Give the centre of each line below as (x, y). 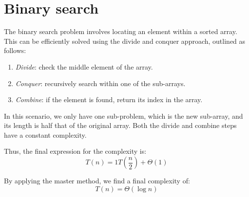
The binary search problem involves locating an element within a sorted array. (121, 31)
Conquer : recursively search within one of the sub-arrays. (100, 83)
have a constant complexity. (45, 134)
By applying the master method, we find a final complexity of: (97, 181)
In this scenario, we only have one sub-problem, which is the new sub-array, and (124, 116)
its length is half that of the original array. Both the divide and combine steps (120, 125)
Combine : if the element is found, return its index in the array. (109, 99)
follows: (15, 50)
